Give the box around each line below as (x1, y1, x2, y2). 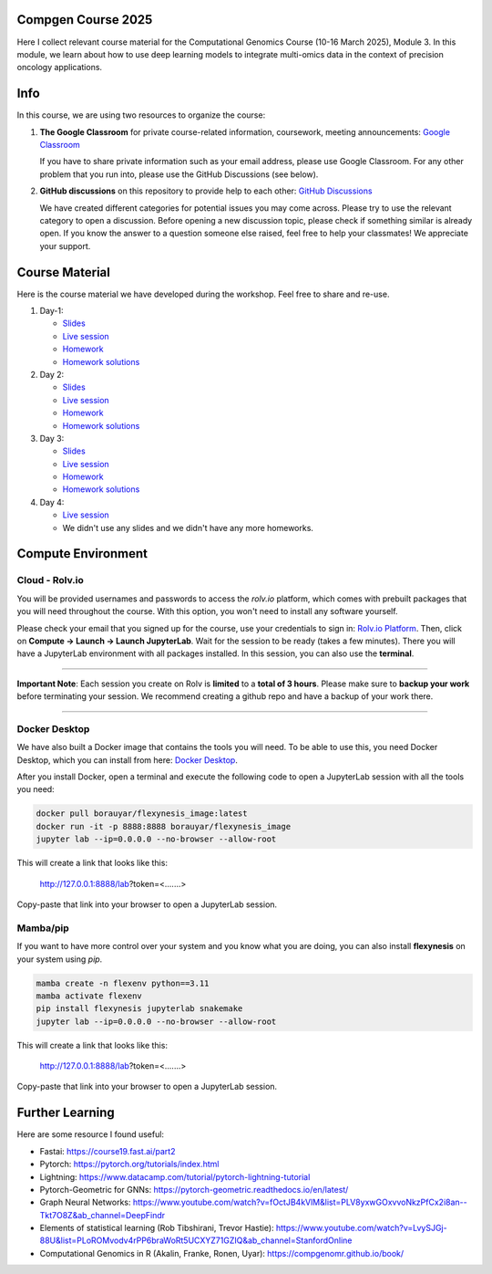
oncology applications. (16, 62, 103, 73)
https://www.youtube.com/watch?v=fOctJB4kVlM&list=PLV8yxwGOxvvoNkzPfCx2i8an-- (132, 1196, 468, 1208)
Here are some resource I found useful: (16, 1129, 164, 1140)
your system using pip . (16, 954, 103, 965)
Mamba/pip (16, 922, 70, 935)
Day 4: (39, 496, 65, 507)
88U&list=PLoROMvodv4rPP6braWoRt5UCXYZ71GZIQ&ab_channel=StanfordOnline (39, 1235, 353, 1246)
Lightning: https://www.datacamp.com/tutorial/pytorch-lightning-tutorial (39, 1171, 311, 1182)
